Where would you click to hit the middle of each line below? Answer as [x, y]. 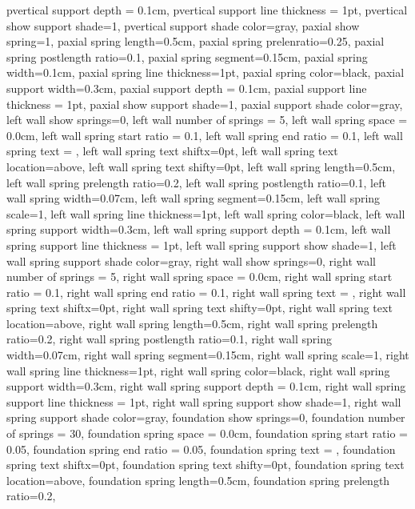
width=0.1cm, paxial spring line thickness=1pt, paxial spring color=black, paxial [206, 72]
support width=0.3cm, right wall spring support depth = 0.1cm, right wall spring [206, 386]
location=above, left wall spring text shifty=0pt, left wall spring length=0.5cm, [201, 166]
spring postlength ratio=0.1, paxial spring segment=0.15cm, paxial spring [187, 56]
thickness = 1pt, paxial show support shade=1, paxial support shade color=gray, [205, 104]
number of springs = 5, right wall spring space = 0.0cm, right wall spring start [200, 277]
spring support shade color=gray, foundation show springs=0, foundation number [206, 417]
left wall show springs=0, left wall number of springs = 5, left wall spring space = [207, 120]
